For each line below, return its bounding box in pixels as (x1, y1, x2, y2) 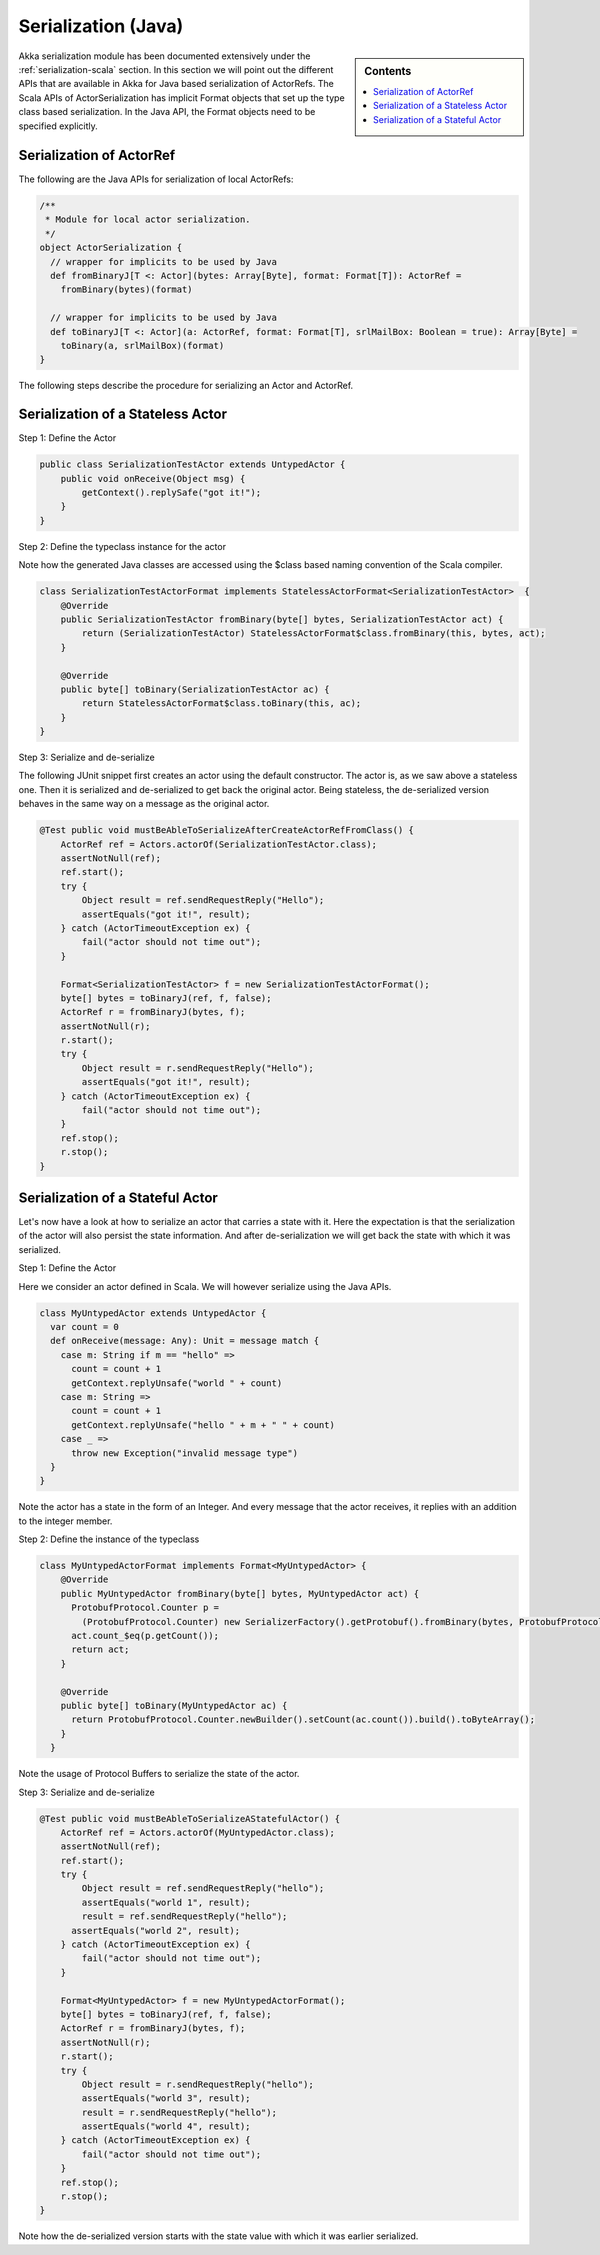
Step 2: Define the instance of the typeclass (18, 1533, 200, 1545)
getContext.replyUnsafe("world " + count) (71, 1377, 283, 1389)
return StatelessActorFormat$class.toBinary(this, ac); (81, 698, 362, 709)
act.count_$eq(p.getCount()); (71, 1630, 220, 1642)
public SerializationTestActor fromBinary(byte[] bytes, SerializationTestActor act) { (60, 613, 504, 625)
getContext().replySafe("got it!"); (81, 487, 262, 499)
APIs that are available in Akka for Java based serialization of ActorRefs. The (18, 78, 334, 90)
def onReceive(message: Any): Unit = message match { (50, 1335, 320, 1347)
